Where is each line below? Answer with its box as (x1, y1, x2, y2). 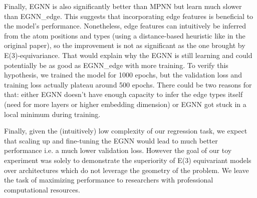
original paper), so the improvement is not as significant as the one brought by (4, 40, 245, 50)
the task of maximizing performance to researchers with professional (4, 174, 213, 185)
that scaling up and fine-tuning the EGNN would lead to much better (4, 135, 218, 145)
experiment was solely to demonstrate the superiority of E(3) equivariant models (4, 154, 251, 165)
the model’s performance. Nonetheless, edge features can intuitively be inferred (4, 20, 246, 31)
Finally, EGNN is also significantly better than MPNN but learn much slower (4, 1, 242, 11)
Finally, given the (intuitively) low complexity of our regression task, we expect (4, 125, 247, 136)
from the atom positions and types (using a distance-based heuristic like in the (4, 30, 245, 40)
